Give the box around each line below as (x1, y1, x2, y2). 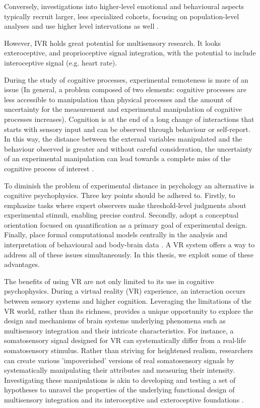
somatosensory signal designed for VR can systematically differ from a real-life (4, 335, 246, 346)
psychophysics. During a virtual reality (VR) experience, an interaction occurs (4, 286, 245, 296)
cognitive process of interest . (4, 163, 94, 173)
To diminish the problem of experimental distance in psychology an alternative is (4, 180, 254, 190)
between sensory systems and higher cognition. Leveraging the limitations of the (4, 296, 251, 306)
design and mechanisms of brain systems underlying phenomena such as (4, 315, 226, 326)
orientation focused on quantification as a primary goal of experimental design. (4, 219, 247, 230)
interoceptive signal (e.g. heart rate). (4, 57, 117, 67)
